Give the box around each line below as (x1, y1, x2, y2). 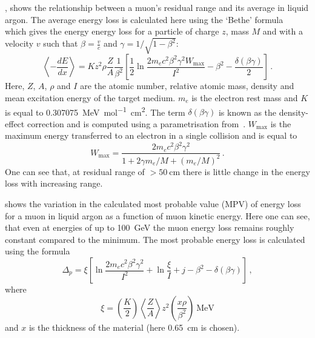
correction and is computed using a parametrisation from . (27, 117, 246, 130)
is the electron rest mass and (191, 91, 298, 104)
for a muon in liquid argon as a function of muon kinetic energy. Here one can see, (5, 209, 310, 222)
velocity (5, 37, 34, 50)
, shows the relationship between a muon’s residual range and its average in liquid (5, 1, 309, 13)
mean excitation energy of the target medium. (5, 91, 176, 104)
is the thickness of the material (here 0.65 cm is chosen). (28, 320, 240, 333)
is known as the (218, 105, 277, 118)
